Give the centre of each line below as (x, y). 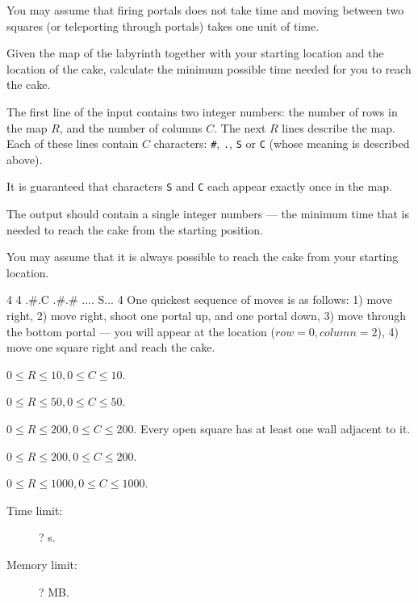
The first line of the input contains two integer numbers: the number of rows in (202, 111)
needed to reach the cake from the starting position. (135, 229)
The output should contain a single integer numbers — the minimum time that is (208, 214)
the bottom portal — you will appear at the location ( (141, 331)
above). (25, 159)
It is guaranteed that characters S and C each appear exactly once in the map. (199, 186)
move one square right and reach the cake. (111, 347)
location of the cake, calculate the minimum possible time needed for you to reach (209, 68)
